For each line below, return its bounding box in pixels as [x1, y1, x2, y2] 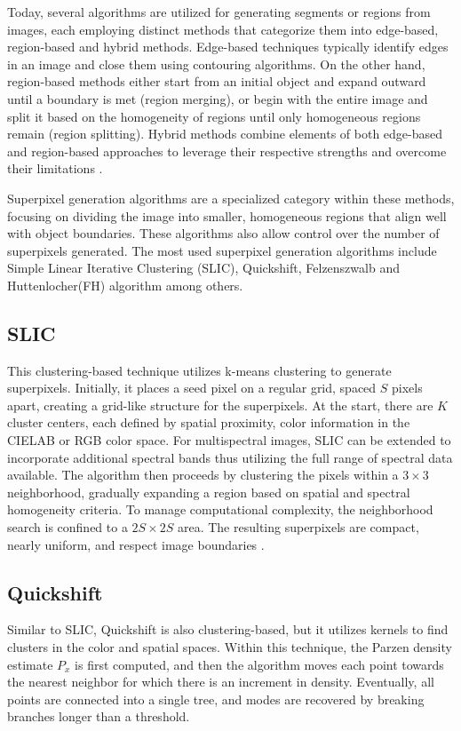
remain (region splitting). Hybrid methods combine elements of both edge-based [7, 124, 443, 143]
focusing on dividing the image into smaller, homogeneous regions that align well [7, 206, 447, 225]
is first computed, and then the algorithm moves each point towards [75, 655, 444, 673]
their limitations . [7, 159, 103, 178]
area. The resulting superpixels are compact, [177, 518, 419, 536]
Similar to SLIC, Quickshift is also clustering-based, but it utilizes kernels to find [7, 620, 449, 639]
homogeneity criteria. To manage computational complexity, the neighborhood [7, 500, 433, 519]
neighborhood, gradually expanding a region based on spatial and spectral [7, 482, 410, 501]
